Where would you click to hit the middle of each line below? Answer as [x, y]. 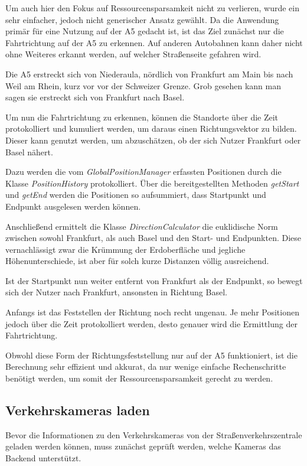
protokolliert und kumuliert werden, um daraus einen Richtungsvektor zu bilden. [151, 128]
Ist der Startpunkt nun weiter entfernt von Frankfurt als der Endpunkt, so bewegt [154, 280]
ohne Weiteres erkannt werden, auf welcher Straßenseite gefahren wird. [133, 54]
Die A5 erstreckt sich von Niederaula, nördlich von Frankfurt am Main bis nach [149, 74]
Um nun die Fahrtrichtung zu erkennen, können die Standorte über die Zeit [142, 117]
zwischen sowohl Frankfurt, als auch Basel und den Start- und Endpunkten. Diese [153, 238]
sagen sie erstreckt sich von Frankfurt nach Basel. [95, 97]
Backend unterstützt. [43, 458]
